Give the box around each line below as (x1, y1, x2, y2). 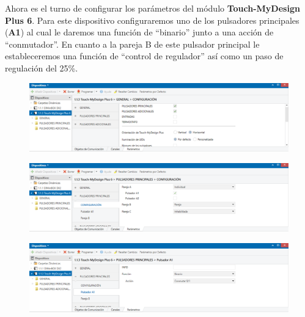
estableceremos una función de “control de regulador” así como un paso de (5, 49, 284, 62)
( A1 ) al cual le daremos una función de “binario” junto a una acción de (5, 26, 274, 38)
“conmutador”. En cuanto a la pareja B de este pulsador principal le (5, 37, 260, 50)
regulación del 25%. (5, 61, 78, 74)
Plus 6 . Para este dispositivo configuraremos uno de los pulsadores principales (5, 13, 299, 26)
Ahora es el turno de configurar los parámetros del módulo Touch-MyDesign (5, 2, 300, 14)
